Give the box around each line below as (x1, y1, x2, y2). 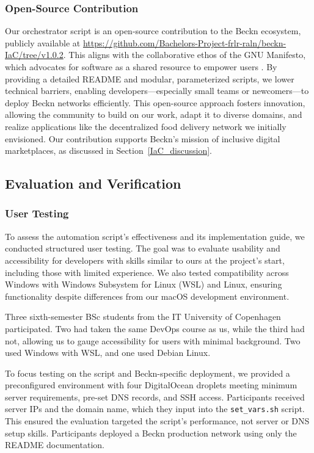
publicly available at (5, 36, 81, 49)
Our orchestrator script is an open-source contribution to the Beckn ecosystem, (5, 24, 301, 37)
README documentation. (5, 438, 104, 451)
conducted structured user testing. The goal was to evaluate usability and (5, 242, 280, 255)
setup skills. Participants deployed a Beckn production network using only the (5, 426, 297, 439)
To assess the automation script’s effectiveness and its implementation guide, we (5, 230, 305, 242)
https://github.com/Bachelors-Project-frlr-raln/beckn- (82, 36, 287, 49)
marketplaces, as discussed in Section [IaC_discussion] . (5, 144, 212, 157)
